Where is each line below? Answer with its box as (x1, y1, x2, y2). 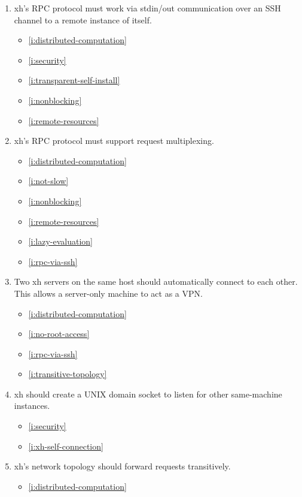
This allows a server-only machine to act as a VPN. (14, 287, 203, 299)
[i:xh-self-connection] (28, 439, 103, 452)
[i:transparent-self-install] (28, 74, 120, 86)
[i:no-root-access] (28, 327, 90, 340)
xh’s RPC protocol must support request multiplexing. (14, 134, 214, 147)
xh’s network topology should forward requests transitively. (14, 460, 231, 472)
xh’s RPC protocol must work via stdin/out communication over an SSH (14, 2, 281, 14)
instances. (14, 399, 50, 412)
